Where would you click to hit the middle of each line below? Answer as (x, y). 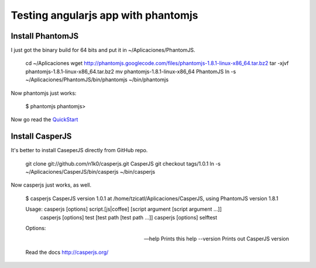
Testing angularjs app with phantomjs (104, 15)
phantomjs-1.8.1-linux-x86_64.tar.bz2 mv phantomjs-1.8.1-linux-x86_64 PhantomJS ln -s (131, 71)
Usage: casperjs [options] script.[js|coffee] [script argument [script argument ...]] (124, 209)
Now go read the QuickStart (44, 119)
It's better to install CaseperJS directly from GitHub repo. (79, 150)
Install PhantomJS (45, 36)
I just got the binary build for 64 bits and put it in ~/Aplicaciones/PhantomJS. (103, 50)
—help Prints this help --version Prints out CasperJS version (216, 239)
